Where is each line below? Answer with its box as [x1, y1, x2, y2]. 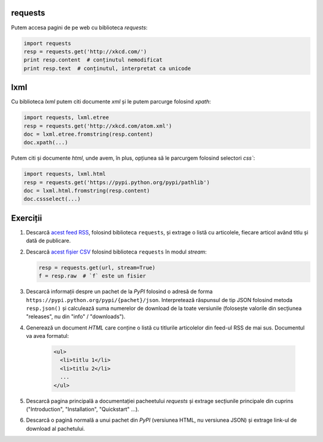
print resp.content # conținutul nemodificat [23, 57, 163, 63]
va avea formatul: [26, 333, 69, 340]
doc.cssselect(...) [23, 196, 81, 203]
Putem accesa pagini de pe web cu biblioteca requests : [11, 24, 148, 31]
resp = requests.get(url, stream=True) [38, 264, 156, 271]
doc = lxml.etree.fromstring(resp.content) [23, 130, 154, 138]
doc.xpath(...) [23, 139, 68, 146]
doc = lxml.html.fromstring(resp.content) [23, 187, 150, 194]
